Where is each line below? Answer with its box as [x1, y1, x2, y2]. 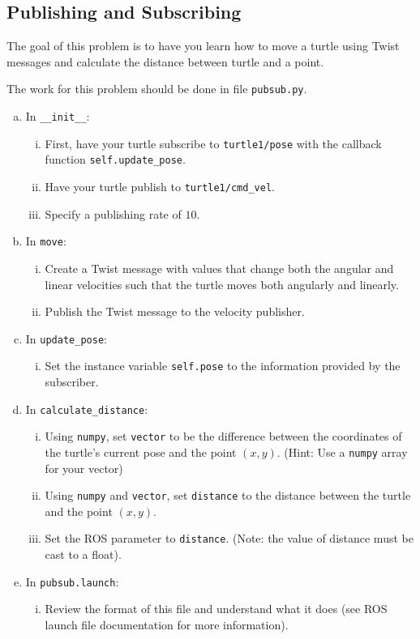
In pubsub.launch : [25, 573, 119, 590]
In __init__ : [25, 108, 90, 125]
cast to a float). [45, 546, 122, 563]
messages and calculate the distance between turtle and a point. [6, 53, 324, 70]
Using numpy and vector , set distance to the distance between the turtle [45, 487, 411, 504]
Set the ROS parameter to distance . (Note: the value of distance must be [45, 530, 414, 547]
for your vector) [45, 459, 123, 476]
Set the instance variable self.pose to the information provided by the [45, 357, 401, 374]
